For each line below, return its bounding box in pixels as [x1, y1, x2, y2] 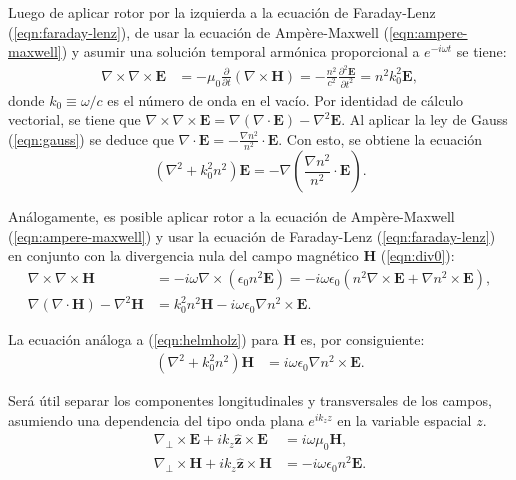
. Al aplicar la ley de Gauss [341, 109, 508, 130]
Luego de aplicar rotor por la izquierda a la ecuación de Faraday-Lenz [8, 2, 436, 22]
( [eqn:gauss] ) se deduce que [8, 128, 174, 149]
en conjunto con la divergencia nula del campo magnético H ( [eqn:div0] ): [8, 245, 455, 266]
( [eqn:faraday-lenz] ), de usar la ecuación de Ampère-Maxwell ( [8, 21, 389, 42]
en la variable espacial [337, 409, 472, 430]
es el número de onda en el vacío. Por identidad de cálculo [107, 89, 464, 110]
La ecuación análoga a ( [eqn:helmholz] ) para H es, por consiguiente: [8, 329, 425, 350]
